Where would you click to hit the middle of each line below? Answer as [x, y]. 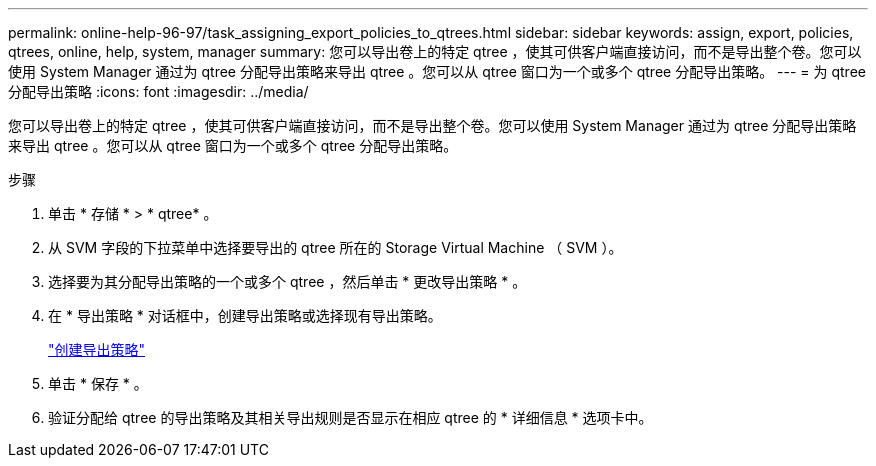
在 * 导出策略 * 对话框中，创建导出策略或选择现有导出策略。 [245, 315]
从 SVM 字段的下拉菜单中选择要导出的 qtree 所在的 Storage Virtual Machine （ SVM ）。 [335, 247]
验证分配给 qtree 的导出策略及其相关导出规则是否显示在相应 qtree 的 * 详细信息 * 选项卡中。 [350, 417]
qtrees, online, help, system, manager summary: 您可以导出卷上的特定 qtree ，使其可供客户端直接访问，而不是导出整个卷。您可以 [435, 51]
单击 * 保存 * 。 [98, 383]
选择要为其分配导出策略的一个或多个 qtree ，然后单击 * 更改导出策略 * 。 [287, 281]
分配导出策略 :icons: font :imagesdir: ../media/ [158, 91]
